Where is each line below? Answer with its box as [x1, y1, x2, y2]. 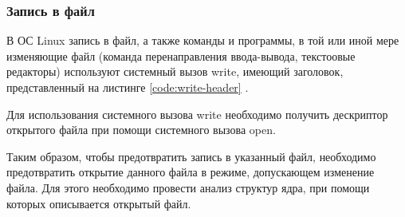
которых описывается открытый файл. [6, 195, 191, 211]
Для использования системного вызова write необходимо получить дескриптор [6, 105, 388, 122]
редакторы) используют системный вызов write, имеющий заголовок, [6, 63, 344, 80]
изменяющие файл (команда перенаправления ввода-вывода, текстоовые [6, 47, 356, 64]
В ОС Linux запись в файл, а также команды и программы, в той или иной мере [6, 32, 399, 49]
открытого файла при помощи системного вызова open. [6, 121, 276, 138]
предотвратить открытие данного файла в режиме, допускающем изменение [6, 164, 375, 180]
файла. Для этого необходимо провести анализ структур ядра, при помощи [6, 179, 370, 195]
